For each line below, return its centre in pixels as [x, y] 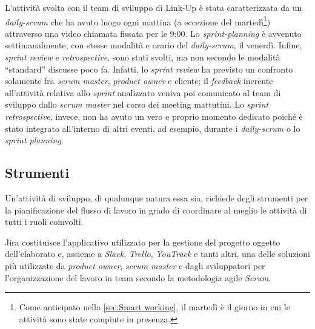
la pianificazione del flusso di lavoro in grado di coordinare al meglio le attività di [156, 210]
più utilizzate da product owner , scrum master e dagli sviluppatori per [135, 265]
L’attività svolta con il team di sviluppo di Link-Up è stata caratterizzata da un [154, 7]
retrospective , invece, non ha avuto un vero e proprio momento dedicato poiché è [154, 116]
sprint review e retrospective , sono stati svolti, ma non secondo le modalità [143, 57]
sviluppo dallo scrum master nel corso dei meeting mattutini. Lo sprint [137, 104]
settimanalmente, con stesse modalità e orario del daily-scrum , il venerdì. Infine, [154, 45]
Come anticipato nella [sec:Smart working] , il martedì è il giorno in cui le [154, 307]
